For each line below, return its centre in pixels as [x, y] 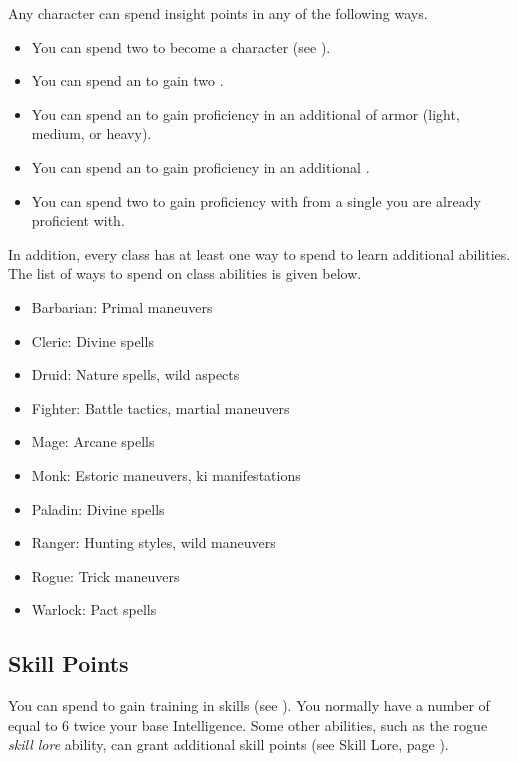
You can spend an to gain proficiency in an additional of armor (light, [245, 113]
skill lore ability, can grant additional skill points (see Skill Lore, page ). [228, 744]
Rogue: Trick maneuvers [105, 575]
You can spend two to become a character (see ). [181, 46]
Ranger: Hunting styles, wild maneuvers [153, 542]
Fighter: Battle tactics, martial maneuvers [160, 407]
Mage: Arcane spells [93, 441]
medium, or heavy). [91, 133]
